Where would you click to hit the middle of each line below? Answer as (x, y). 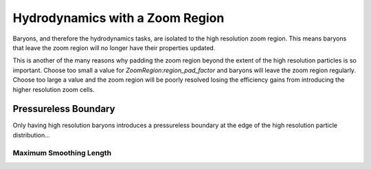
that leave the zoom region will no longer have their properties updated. (114, 47)
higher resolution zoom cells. (54, 89)
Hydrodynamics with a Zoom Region (119, 18)
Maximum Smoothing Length (62, 153)
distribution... (32, 135)
